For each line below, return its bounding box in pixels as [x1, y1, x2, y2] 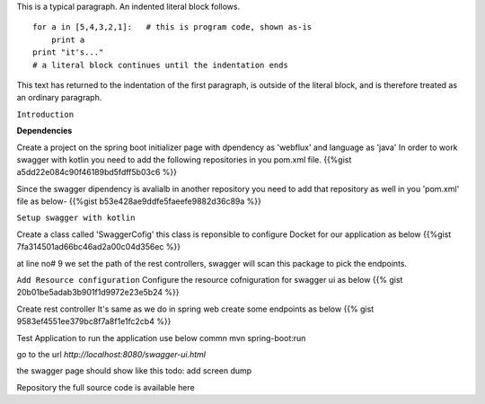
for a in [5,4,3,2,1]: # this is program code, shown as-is [32, 22, 313, 32]
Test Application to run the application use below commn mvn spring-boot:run [16, 332, 306, 343]
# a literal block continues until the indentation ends [32, 59, 289, 70]
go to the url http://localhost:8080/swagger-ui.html [16, 348, 207, 359]
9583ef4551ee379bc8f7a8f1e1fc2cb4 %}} [16, 316, 172, 327]
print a [50, 34, 85, 45]
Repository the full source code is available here [16, 382, 195, 392]
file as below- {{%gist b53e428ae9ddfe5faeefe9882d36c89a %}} [16, 196, 262, 206]
